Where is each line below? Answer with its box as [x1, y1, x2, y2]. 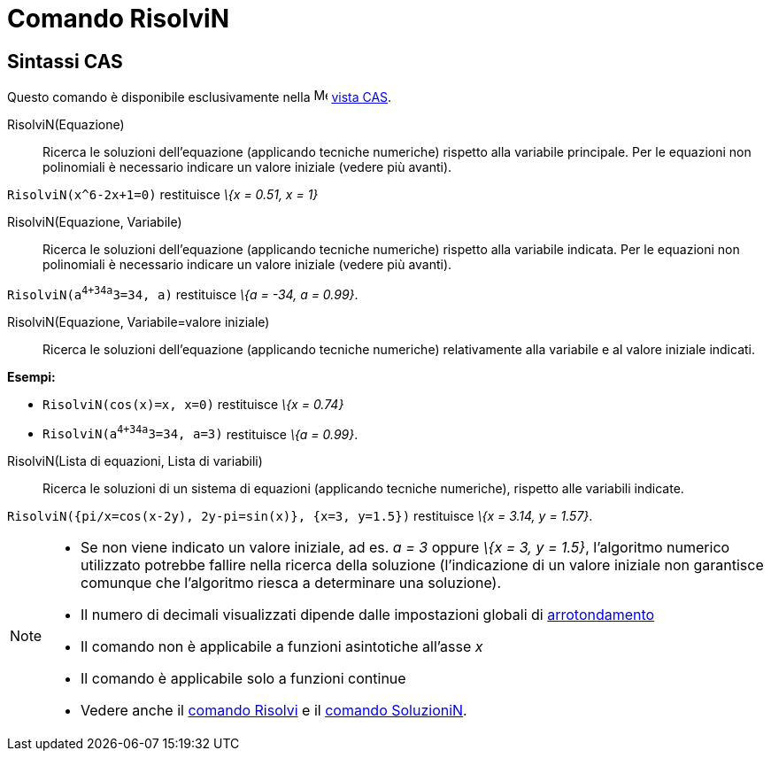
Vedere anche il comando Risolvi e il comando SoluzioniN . [81, 701, 467, 720]
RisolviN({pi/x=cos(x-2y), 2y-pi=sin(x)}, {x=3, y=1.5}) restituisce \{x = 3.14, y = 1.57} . [7, 508, 593, 524]
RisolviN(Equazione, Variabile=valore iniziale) [7, 313, 270, 329]
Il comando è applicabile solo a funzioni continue [81, 669, 406, 688]
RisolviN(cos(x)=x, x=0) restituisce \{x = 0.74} [42, 396, 344, 412]
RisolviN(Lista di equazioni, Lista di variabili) [7, 453, 263, 469]
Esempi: [7, 368, 56, 384]
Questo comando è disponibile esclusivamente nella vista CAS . [7, 89, 392, 105]
